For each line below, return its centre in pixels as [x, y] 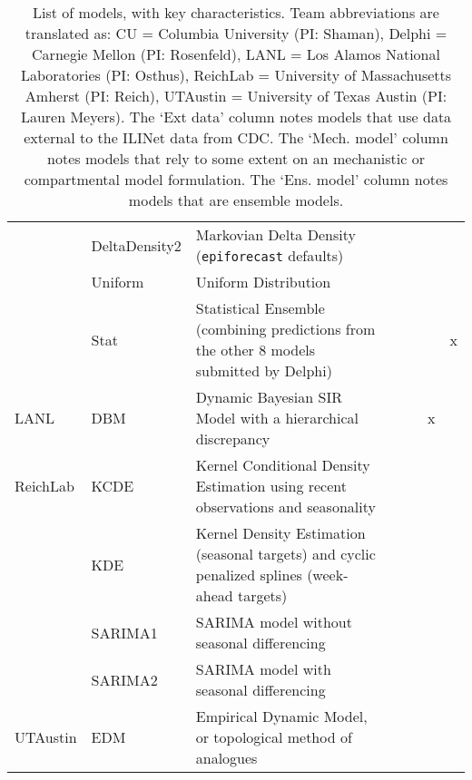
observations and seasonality [285, 507]
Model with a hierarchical [277, 418]
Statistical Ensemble [260, 308]
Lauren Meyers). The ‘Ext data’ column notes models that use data [236, 117]
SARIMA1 [124, 632]
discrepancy [233, 439]
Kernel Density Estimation [280, 533]
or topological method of [274, 737]
